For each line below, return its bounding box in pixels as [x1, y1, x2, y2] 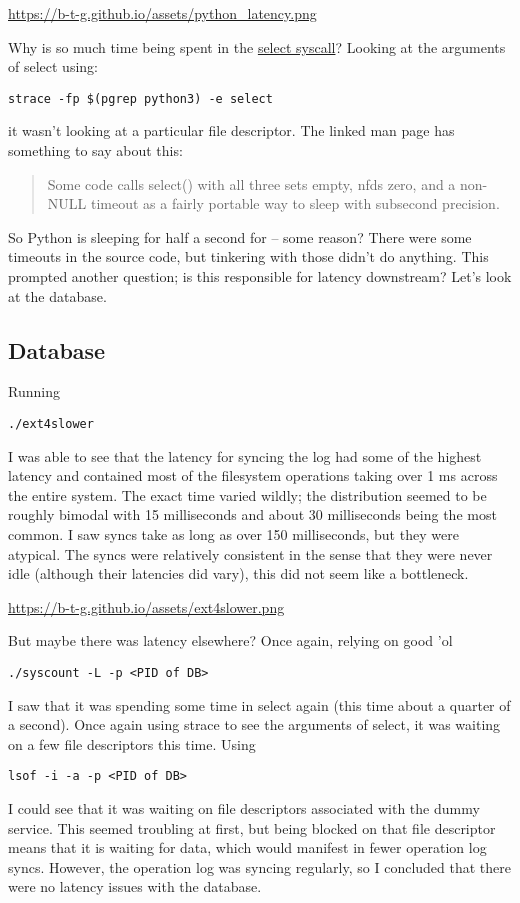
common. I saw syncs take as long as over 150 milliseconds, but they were [8, 524, 459, 545]
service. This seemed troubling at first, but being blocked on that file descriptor [8, 817, 496, 838]
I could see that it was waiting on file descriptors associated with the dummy [8, 798, 480, 819]
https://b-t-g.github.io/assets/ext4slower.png [8, 596, 285, 617]
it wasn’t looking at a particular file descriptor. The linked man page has [8, 120, 455, 141]
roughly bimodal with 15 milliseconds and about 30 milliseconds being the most [8, 504, 497, 525]
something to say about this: [8, 140, 183, 161]
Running [8, 381, 60, 402]
